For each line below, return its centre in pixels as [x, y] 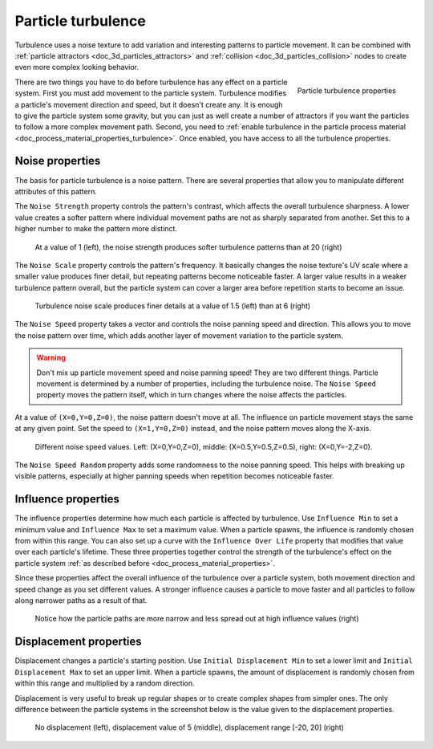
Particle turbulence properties [346, 90]
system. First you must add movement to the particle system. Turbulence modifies [151, 93]
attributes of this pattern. [56, 191]
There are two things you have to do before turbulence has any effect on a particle [151, 82]
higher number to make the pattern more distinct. [96, 229]
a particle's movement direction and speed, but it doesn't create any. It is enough [149, 104]
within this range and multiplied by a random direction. [105, 683]
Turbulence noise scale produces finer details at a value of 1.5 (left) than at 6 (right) [173, 306]
